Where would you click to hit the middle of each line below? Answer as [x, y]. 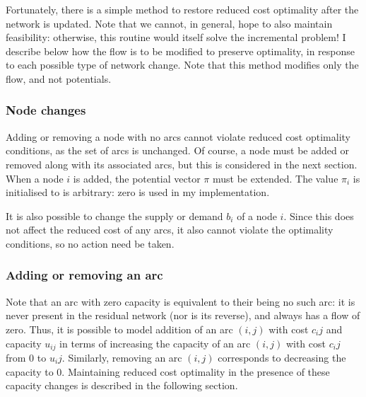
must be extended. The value [275, 178]
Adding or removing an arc [84, 275]
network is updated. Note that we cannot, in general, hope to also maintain [169, 23]
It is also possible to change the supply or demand [114, 215]
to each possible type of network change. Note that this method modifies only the [182, 65]
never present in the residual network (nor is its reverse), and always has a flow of [183, 315]
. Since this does [319, 215]
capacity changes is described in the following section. [122, 385]
